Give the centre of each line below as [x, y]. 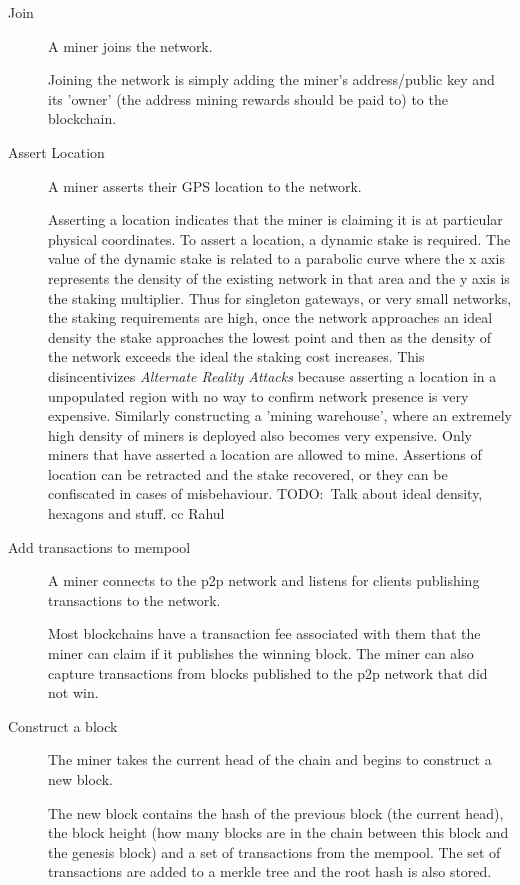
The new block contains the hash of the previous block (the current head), [276, 812]
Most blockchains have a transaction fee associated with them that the [264, 633]
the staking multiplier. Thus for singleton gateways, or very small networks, [280, 297]
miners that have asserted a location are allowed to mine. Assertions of [265, 454]
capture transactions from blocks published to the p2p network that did [268, 672]
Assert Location [56, 151]
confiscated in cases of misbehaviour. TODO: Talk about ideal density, [265, 493]
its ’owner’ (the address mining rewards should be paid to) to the [248, 98]
